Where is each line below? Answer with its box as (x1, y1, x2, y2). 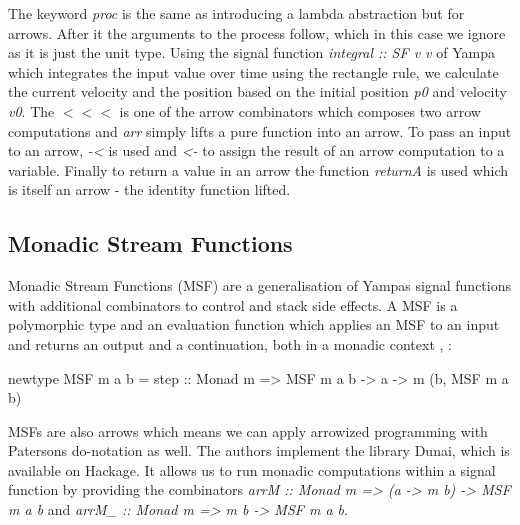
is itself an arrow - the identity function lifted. (8, 179, 291, 200)
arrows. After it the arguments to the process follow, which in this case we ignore (8, 22, 506, 43)
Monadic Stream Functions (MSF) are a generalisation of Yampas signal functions (8, 275, 511, 296)
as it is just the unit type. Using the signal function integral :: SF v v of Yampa (8, 42, 495, 63)
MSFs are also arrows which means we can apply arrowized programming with (8, 420, 488, 441)
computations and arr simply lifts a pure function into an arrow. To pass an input (8, 120, 512, 141)
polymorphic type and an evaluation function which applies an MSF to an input (8, 314, 500, 335)
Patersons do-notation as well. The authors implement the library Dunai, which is (8, 440, 510, 461)
